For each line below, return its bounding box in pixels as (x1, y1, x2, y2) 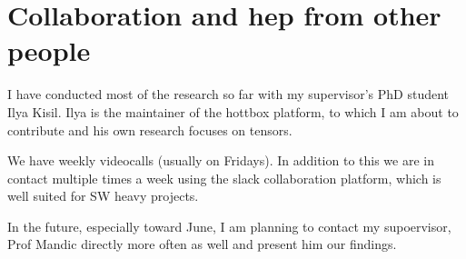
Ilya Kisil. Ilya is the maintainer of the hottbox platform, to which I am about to (7, 102, 459, 121)
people (7, 32, 91, 69)
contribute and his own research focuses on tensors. (7, 120, 292, 139)
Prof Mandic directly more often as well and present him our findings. (7, 234, 397, 254)
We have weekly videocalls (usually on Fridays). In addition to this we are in (7, 151, 434, 170)
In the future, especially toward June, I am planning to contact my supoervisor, (7, 216, 451, 235)
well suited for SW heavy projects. (7, 186, 199, 205)
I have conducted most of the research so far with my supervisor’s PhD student (7, 85, 450, 104)
